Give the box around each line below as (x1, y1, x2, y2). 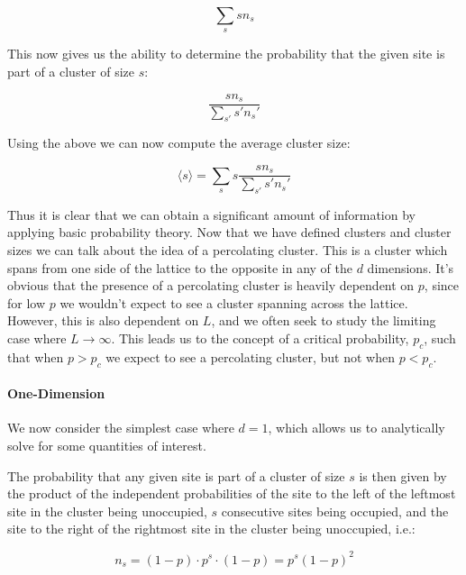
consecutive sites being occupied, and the (221, 501, 449, 520)
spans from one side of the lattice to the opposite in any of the (7, 258, 352, 277)
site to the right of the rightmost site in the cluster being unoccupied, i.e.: (7, 519, 416, 538)
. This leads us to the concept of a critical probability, (111, 329, 409, 348)
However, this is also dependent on (7, 311, 199, 330)
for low (7, 293, 46, 312)
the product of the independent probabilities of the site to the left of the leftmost (7, 484, 456, 503)
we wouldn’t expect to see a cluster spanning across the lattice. (59, 293, 408, 312)
